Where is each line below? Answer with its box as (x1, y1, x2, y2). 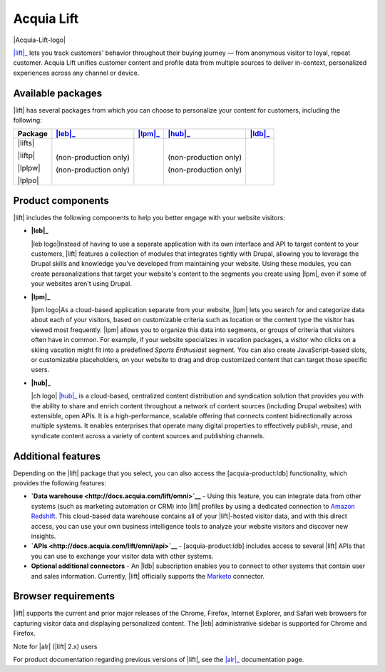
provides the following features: (13, 479, 107, 487)
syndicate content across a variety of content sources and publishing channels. (31, 431, 265, 440)
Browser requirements (13, 590, 115, 602)
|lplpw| (17, 163, 41, 173)
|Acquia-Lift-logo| (13, 36, 66, 44)
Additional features (13, 450, 101, 462)
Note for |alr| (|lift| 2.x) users (13, 642, 98, 651)
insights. (31, 532, 56, 540)
